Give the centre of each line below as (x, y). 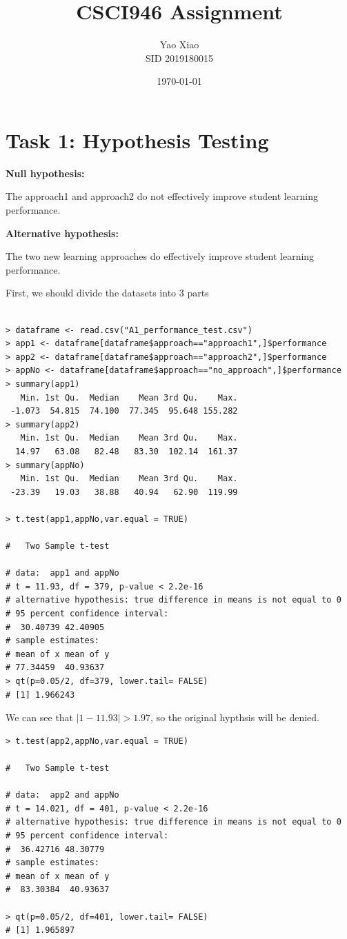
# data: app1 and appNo (62, 573)
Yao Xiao (179, 44)
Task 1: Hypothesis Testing (137, 140)
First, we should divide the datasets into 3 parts (107, 293)
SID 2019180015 (179, 58)
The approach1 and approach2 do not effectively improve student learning (162, 196)
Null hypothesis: (45, 173)
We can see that (40, 717)
